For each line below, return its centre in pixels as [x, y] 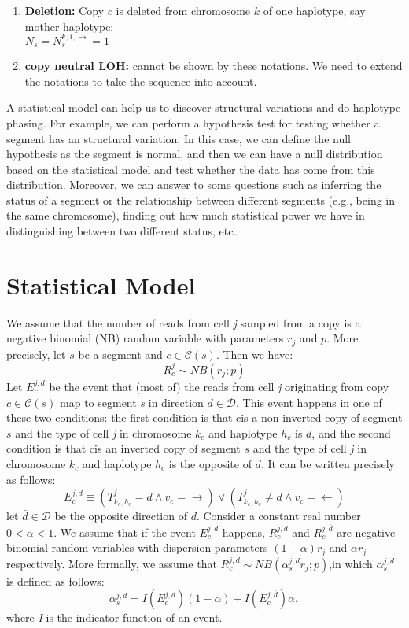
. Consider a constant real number [278, 516]
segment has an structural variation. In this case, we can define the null [179, 138]
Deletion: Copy [64, 10]
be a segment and [120, 354]
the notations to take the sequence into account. [141, 81]
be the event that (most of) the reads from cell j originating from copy [219, 386]
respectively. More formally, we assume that [112, 563]
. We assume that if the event [125, 532]
